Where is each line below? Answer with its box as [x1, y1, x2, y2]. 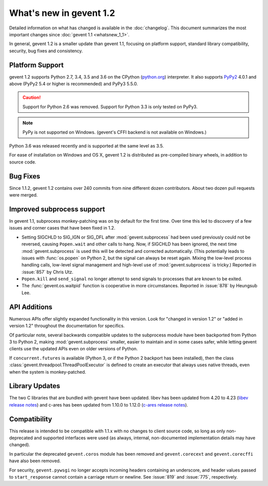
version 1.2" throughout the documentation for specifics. [9, 323, 125, 329]
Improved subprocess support [9, 205, 105, 213]
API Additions [9, 303, 53, 311]
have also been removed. [9, 458, 61, 464]
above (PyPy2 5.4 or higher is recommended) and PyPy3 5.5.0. [9, 81, 138, 87]
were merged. [9, 192, 38, 198]
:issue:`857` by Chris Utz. [21, 269, 74, 275]
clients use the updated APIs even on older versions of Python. [9, 346, 138, 352]
